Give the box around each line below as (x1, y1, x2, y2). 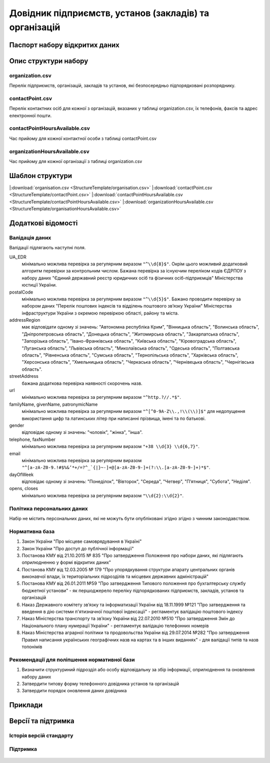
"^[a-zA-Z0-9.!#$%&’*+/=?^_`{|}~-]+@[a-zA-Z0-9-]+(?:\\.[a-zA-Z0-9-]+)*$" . (21, 465, 210, 471)
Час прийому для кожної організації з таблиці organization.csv (9, 158, 142, 164)
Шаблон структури (9, 171, 72, 180)
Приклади (9, 701, 43, 709)
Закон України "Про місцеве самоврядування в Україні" (21, 538, 142, 544)
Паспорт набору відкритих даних (9, 41, 119, 49)
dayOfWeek (9, 472, 34, 478)
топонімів (21, 644, 42, 650)
